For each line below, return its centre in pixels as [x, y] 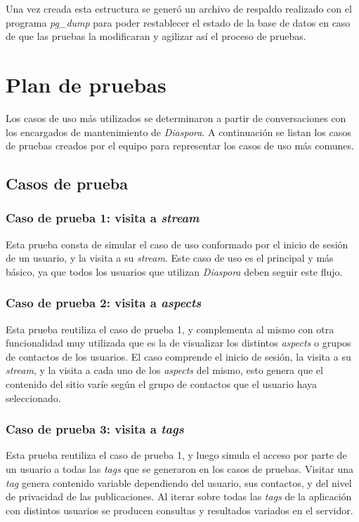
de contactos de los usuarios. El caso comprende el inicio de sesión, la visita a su [178, 356]
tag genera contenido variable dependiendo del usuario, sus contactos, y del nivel [179, 482]
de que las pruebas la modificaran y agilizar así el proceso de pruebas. [156, 36]
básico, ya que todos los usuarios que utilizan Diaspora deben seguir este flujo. [174, 271]
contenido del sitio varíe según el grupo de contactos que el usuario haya [161, 384]
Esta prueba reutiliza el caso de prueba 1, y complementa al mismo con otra [170, 329]
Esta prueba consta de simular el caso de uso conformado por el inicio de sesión [177, 244]
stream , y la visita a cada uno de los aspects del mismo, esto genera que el [164, 370]
